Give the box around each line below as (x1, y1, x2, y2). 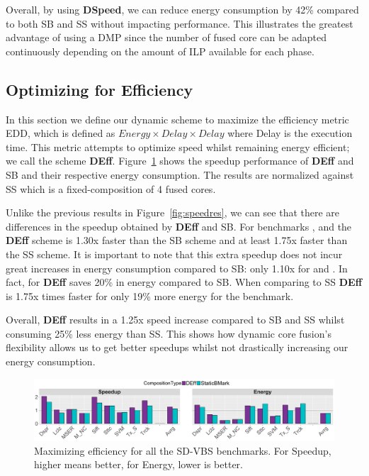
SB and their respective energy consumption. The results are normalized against (6, 167, 354, 182)
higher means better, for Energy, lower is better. (34, 457, 243, 472)
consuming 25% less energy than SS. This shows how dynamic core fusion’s (6, 326, 331, 341)
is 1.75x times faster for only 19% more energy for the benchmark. (6, 288, 294, 303)
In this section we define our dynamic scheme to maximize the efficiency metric (6, 111, 349, 126)
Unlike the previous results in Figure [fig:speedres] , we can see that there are (6, 205, 340, 220)
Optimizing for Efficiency (6, 78, 193, 100)
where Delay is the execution (227, 126, 353, 140)
